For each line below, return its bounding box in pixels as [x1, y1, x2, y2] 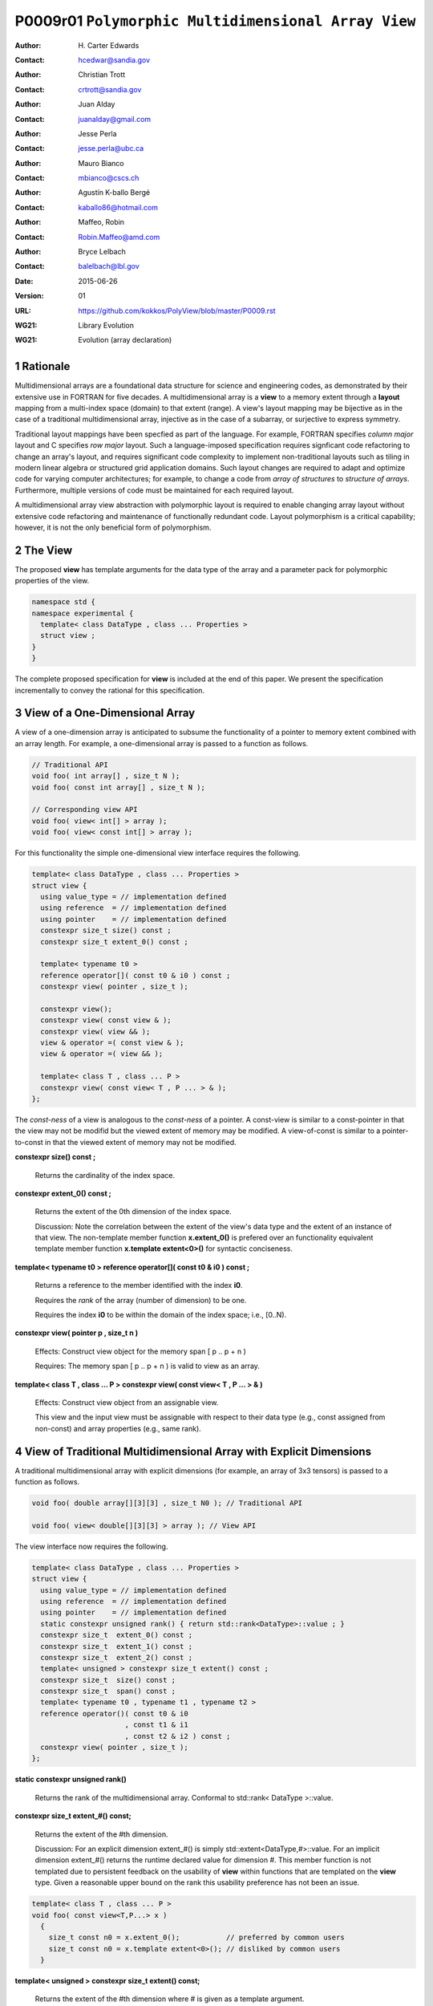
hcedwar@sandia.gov [78, 55, 151, 64]
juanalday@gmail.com [78, 114, 152, 124]
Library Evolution [78, 320, 135, 330]
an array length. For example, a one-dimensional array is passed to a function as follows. [14, 738, 309, 748]
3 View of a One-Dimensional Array [14, 706, 196, 720]
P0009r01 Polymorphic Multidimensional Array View [14, 12, 416, 30]
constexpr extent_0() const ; [14, 1188, 111, 1198]
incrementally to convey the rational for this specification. [14, 685, 204, 695]
